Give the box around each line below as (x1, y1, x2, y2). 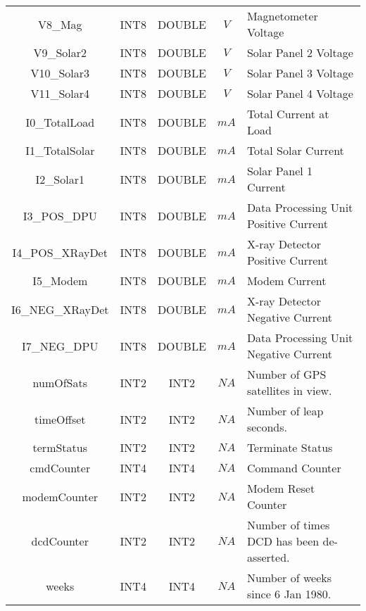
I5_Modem (32, 272, 88, 289)
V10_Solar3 (30, 65, 90, 81)
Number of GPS (246, 366, 327, 382)
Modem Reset (246, 480, 315, 496)
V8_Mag (37, 15, 82, 32)
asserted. (246, 549, 290, 565)
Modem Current (246, 272, 327, 289)
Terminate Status (246, 439, 333, 455)
